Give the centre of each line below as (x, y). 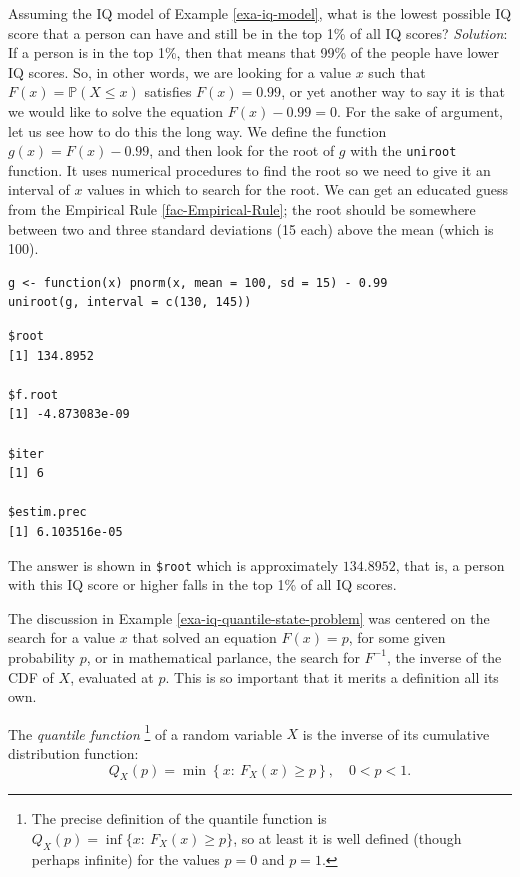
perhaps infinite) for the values (125, 858)
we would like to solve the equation (116, 110)
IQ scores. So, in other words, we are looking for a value (180, 71)
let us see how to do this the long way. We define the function (197, 130)
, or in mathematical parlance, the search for (223, 656)
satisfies (168, 91)
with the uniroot (403, 150)
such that (397, 71)
